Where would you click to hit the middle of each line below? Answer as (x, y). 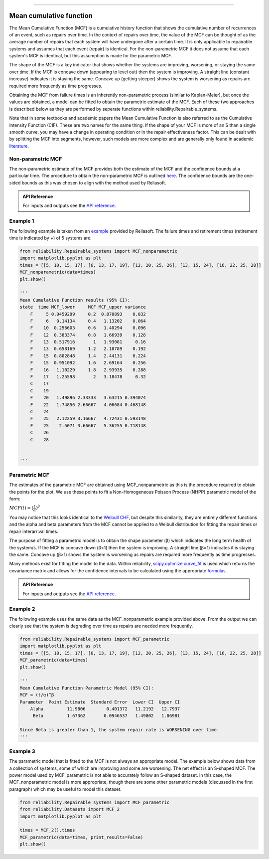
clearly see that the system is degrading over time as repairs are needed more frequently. (101, 626)
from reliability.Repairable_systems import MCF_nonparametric (99, 251)
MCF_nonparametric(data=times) (58, 272)
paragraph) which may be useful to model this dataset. (65, 789)
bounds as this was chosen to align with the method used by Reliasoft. (94, 182)
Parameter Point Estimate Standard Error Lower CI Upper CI (100, 702)
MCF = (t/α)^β (37, 695)
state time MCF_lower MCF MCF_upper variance (83, 307)
